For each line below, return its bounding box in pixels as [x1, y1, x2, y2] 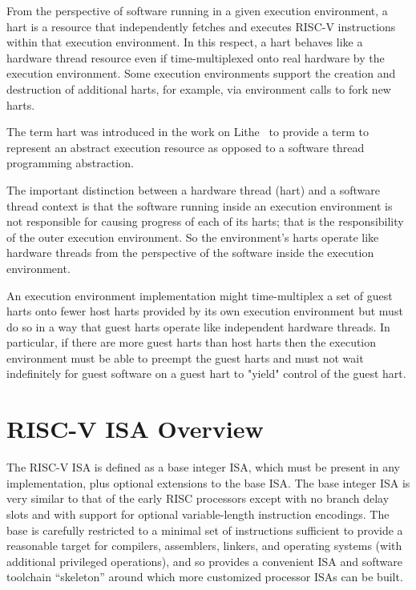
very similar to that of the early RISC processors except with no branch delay [6, 490, 390, 507]
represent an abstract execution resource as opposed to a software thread [6, 138, 365, 155]
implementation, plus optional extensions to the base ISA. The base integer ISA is [6, 474, 410, 491]
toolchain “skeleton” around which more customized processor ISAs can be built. [6, 568, 403, 585]
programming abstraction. [6, 155, 134, 171]
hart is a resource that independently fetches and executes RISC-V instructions [6, 18, 396, 34]
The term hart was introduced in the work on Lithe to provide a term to [6, 123, 369, 140]
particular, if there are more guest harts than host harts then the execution [6, 334, 377, 351]
